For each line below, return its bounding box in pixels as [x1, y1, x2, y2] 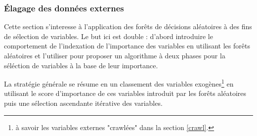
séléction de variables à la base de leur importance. [4, 60, 158, 70]
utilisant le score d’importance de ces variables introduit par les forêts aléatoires [4, 88, 247, 98]
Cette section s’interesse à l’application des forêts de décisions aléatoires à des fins [4, 21, 252, 32]
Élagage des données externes [4, 1, 124, 14]
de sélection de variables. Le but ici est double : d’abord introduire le [4, 31, 213, 41]
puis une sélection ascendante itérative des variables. [4, 98, 163, 108]
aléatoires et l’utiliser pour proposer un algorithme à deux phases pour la [4, 50, 225, 60]
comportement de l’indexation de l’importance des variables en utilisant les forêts [4, 41, 250, 51]
